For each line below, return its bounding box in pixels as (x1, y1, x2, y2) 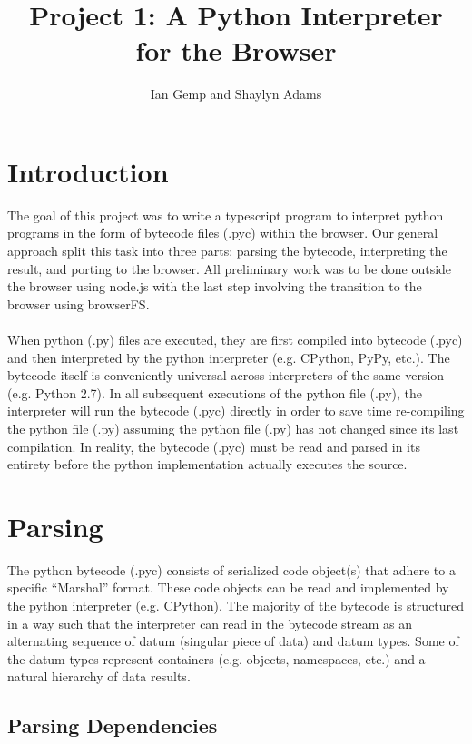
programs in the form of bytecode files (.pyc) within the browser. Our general (7, 223, 438, 242)
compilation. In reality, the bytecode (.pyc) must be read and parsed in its (7, 436, 420, 455)
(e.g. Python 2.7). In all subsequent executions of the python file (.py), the (7, 383, 423, 402)
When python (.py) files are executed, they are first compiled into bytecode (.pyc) (7, 330, 463, 348)
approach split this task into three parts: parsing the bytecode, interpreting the (7, 241, 447, 260)
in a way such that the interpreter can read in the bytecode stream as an (7, 613, 413, 632)
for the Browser (135, 32, 337, 69)
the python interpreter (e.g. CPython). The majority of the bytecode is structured (7, 596, 465, 615)
